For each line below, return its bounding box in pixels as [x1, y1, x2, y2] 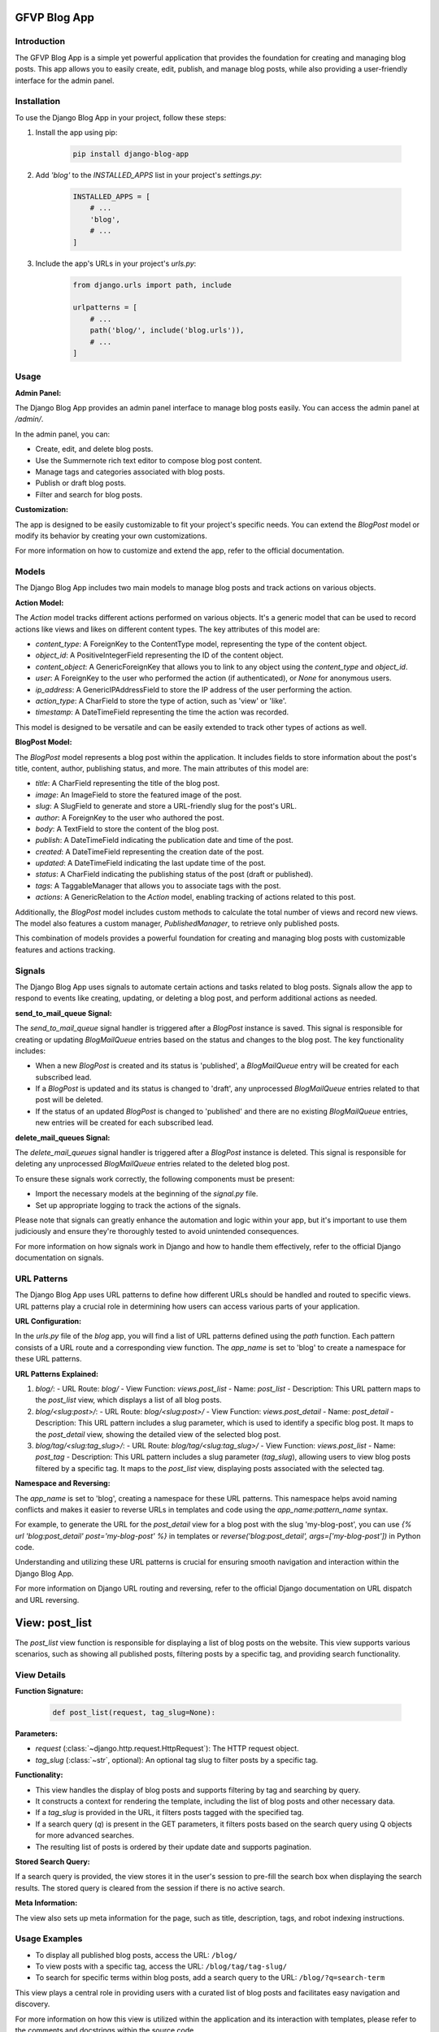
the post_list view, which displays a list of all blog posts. [35, 1395, 223, 1405]
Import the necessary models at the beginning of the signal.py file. [35, 1189, 259, 1199]
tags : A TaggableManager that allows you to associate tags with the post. [35, 880, 281, 890]
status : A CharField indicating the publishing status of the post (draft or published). [35, 870, 313, 879]
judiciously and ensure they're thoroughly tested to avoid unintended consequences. [15, 1227, 300, 1236]
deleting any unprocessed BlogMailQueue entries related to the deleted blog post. [15, 1159, 290, 1169]
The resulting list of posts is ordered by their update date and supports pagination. [35, 1842, 312, 1852]
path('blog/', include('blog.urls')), [89, 326, 245, 335]
